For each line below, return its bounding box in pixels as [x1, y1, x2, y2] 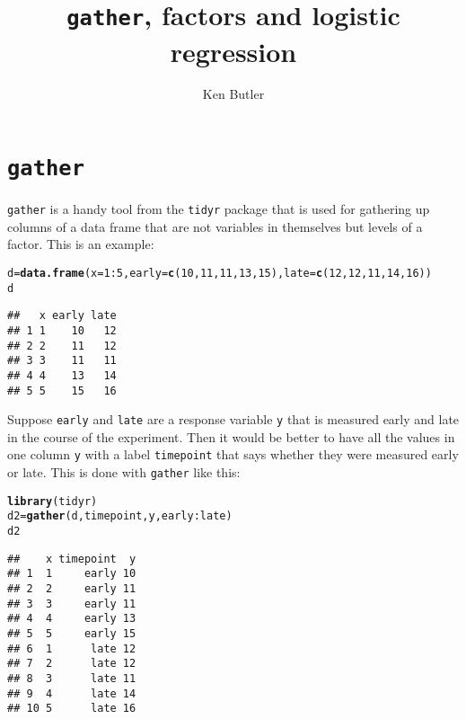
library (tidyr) [7, 494, 98, 508]
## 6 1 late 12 [7, 642, 136, 655]
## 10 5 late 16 [7, 702, 136, 715]
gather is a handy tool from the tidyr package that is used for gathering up [7, 200, 430, 218]
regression [170, 32, 297, 69]
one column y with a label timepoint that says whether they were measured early [7, 445, 459, 464]
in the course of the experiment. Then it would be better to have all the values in [7, 427, 455, 446]
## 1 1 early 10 [7, 567, 136, 581]
